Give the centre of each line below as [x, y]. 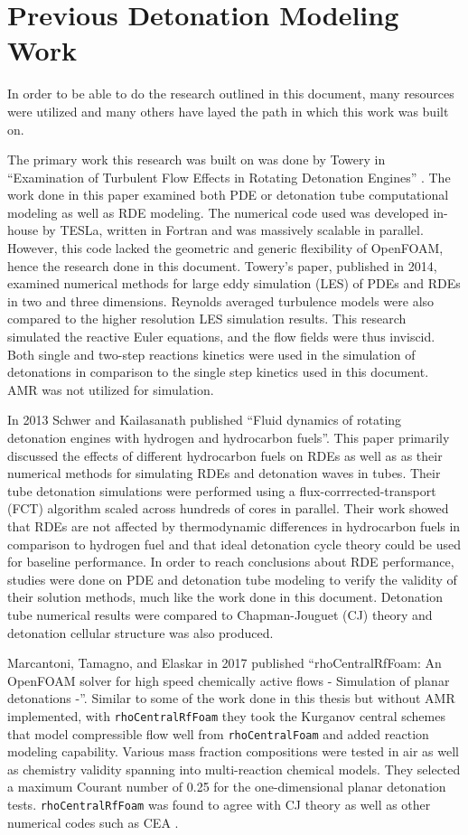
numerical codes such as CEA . [93, 822]
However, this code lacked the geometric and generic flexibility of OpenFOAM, [225, 248]
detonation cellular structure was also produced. [140, 632]
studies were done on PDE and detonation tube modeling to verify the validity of [232, 579]
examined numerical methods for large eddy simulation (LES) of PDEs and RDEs [234, 283]
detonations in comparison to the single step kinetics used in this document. [218, 372]
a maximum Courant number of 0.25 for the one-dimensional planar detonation [227, 787]
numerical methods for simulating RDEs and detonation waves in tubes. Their [224, 473]
